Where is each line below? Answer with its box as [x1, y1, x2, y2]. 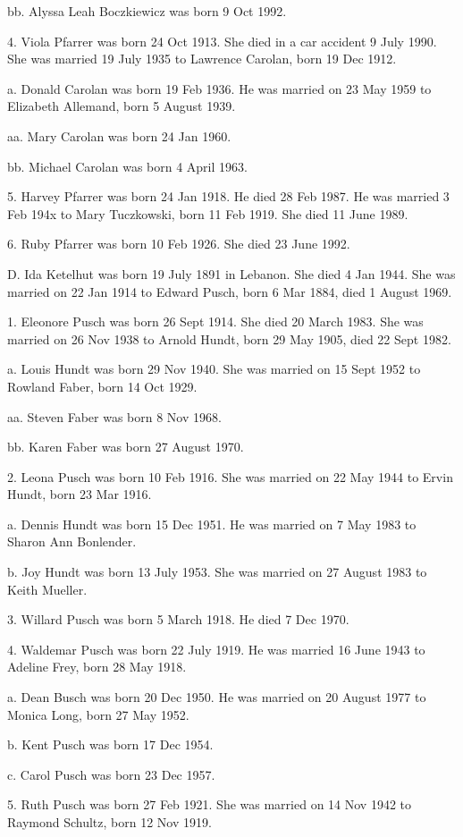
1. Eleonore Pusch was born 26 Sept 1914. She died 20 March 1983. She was [7, 312, 424, 331]
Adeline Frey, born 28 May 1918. [7, 657, 187, 676]
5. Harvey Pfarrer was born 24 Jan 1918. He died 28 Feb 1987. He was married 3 [7, 187, 450, 206]
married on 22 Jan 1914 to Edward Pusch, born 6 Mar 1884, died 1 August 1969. [7, 282, 452, 300]
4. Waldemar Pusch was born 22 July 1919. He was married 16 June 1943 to [7, 639, 425, 658]
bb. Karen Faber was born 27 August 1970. [7, 437, 244, 456]
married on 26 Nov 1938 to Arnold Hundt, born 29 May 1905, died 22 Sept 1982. [7, 329, 451, 348]
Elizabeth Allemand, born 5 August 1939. [7, 97, 236, 115]
